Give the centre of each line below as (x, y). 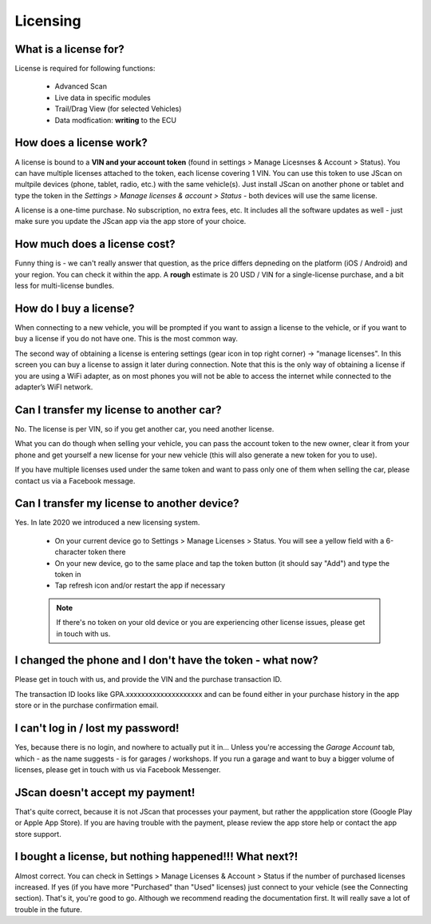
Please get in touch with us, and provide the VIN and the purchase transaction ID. (148, 679)
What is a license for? (69, 49)
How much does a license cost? (95, 244)
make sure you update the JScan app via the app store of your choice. (130, 221)
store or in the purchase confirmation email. (87, 705)
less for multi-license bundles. (65, 286)
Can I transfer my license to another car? (118, 410)
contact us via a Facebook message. (75, 480)
